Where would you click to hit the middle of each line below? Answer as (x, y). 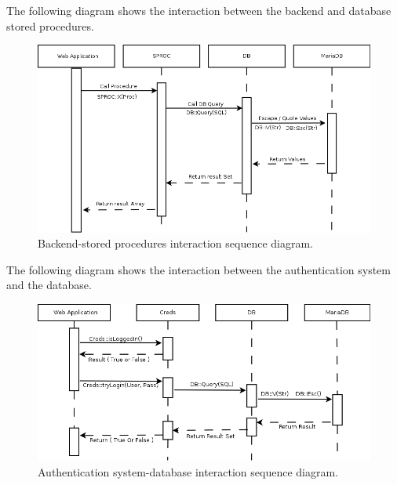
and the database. (49, 285)
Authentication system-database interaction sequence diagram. (188, 471)
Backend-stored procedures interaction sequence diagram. (175, 243)
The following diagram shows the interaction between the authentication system (198, 269)
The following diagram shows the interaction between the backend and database (199, 10)
